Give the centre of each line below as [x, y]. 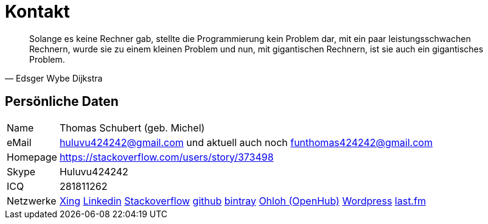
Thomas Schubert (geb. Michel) [132, 128]
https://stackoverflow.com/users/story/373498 [166, 157]
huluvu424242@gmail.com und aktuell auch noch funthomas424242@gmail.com [246, 142]
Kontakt [37, 12]
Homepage [32, 157]
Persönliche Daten [62, 102]
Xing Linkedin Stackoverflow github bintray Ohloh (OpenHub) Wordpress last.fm [242, 201]
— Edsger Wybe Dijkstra [54, 78]
